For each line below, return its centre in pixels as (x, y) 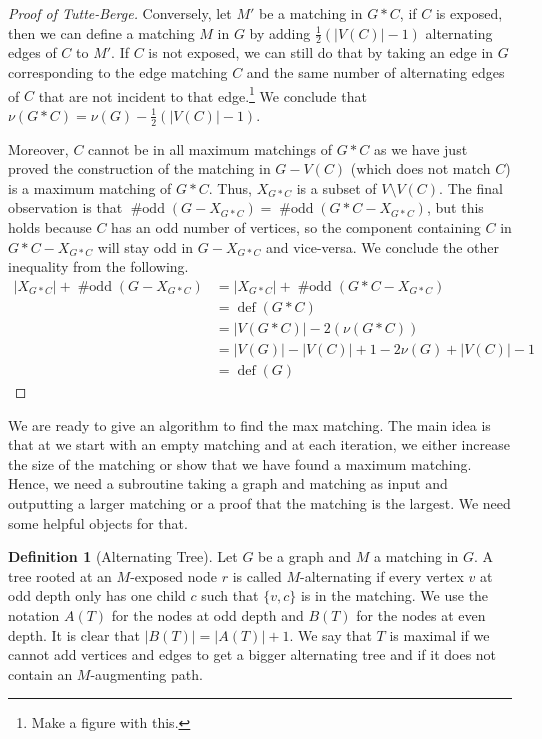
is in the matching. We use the (394, 595)
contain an (40, 673)
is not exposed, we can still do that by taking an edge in (321, 52)
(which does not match (420, 168)
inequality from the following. (98, 266)
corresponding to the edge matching (118, 72)
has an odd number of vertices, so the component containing (296, 227)
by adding (280, 32)
